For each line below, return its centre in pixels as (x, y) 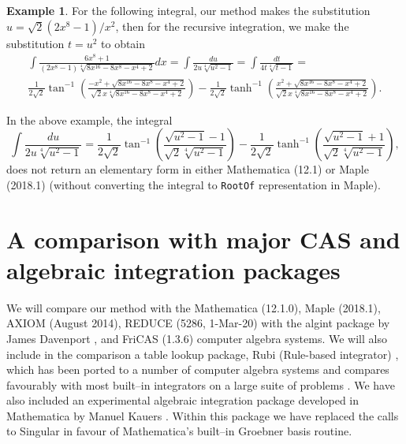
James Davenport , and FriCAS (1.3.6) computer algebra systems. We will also (197, 338)
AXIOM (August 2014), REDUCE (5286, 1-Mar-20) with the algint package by (198, 323)
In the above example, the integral (89, 119)
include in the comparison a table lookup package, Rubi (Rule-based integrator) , (203, 354)
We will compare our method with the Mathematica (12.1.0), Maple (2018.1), (194, 307)
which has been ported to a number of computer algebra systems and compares (198, 369)
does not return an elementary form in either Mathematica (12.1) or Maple (188, 169)
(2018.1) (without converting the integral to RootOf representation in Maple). (194, 184)
